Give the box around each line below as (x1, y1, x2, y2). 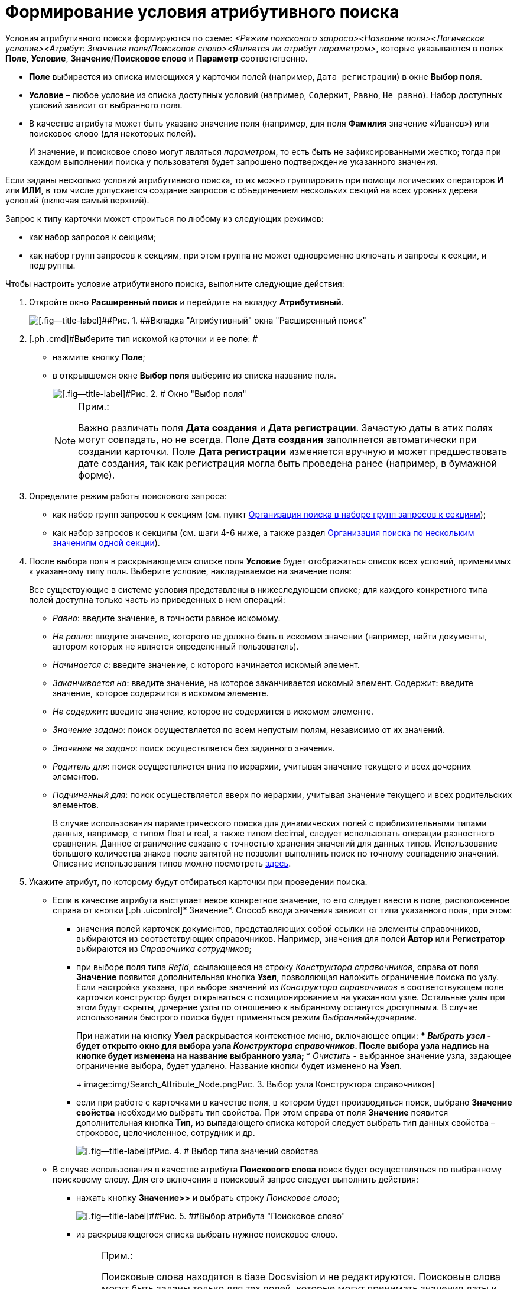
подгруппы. (29, 260, 76, 270)
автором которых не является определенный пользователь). (53, 641, 299, 651)
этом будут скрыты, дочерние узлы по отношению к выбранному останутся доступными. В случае (76, 1002, 478, 1012)
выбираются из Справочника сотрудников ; (76, 943, 252, 954)
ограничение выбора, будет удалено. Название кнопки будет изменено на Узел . (76, 1060, 402, 1071)
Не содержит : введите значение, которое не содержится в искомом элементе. (53, 706, 373, 716)
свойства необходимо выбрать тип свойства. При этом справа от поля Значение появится (76, 1107, 448, 1117)
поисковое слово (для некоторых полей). (29, 128, 196, 138)
